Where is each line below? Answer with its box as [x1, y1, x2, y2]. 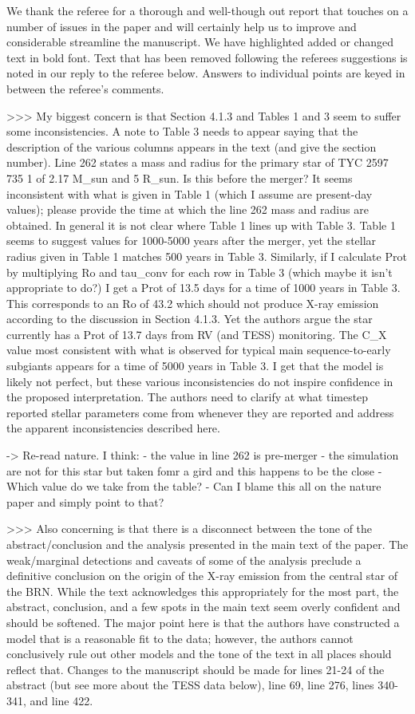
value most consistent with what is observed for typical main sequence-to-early [6, 341, 391, 358]
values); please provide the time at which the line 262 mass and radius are [6, 201, 369, 218]
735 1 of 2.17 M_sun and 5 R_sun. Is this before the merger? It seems [6, 169, 353, 186]
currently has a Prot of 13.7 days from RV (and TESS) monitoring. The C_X [6, 325, 387, 342]
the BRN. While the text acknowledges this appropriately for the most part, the [6, 582, 399, 599]
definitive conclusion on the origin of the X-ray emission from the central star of [6, 567, 398, 584]
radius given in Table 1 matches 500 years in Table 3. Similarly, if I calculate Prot [6, 247, 407, 264]
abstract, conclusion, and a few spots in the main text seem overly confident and [6, 598, 401, 615]
